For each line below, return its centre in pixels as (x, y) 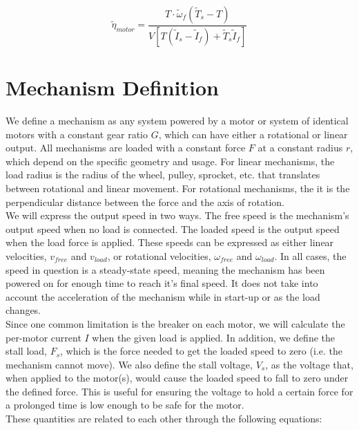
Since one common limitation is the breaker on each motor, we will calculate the (175, 323)
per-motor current (43, 337)
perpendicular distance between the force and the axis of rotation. (145, 202)
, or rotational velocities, (159, 255)
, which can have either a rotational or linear (253, 134)
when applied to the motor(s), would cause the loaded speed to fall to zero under (177, 378)
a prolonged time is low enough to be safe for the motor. (125, 405)
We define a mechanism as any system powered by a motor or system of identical (177, 120)
